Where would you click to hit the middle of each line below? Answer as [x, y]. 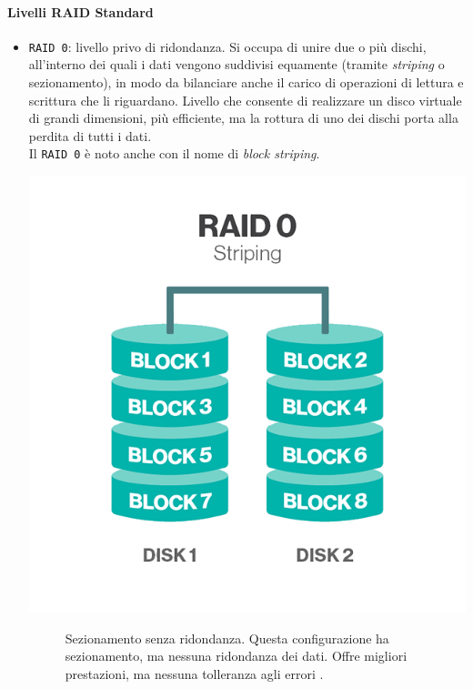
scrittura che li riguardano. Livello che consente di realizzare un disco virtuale [245, 100]
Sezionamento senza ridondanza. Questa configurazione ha [227, 638]
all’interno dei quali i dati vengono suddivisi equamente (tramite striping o [236, 64]
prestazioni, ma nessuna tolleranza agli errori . [194, 674]
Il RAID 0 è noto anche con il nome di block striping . [174, 153]
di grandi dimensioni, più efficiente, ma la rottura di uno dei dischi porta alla [243, 118]
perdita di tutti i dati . [90, 135]
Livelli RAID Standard [81, 11]
